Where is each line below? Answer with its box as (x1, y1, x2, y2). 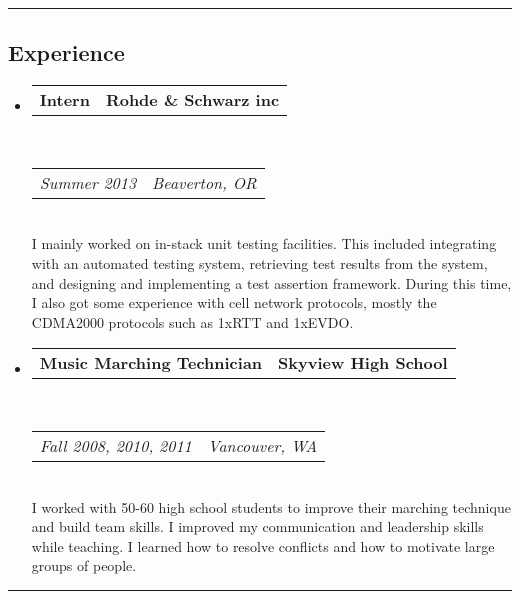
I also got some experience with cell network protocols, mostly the (31, 292, 437, 313)
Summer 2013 (39, 170, 137, 194)
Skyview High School (278, 351, 448, 375)
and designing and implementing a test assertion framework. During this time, (31, 272, 512, 293)
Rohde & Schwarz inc (105, 88, 280, 112)
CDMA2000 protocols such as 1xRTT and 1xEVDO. (31, 311, 354, 332)
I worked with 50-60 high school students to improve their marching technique (31, 496, 511, 517)
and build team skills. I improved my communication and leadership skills (31, 516, 484, 537)
